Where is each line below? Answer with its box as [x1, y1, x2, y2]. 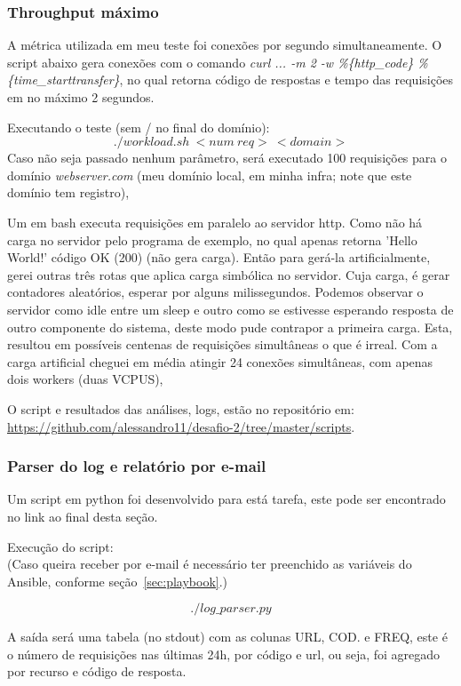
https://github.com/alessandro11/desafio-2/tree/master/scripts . [7, 417, 355, 435]
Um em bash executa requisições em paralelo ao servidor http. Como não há [7, 212, 423, 231]
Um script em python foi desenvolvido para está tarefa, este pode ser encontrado [7, 490, 446, 508]
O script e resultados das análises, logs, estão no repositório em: [7, 399, 354, 418]
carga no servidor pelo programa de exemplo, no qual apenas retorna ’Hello [7, 230, 417, 249]
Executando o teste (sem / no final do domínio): [7, 117, 270, 136]
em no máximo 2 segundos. [7, 88, 155, 106]
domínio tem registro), [7, 183, 130, 202]
